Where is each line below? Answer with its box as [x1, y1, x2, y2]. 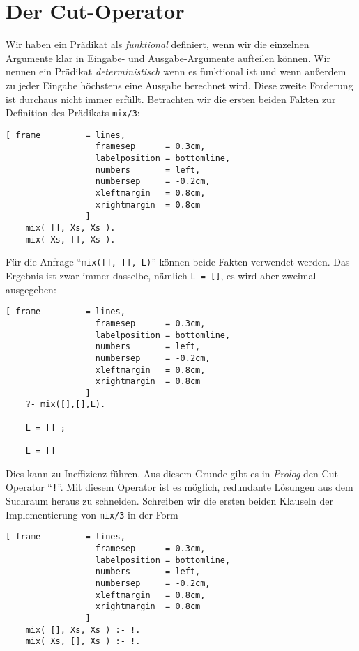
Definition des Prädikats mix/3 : [6, 105, 140, 120]
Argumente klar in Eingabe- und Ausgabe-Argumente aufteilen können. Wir [6, 50, 330, 65]
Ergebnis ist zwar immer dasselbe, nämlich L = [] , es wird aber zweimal [6, 268, 316, 282]
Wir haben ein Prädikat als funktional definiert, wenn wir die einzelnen [6, 37, 310, 52]
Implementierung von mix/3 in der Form [6, 507, 178, 521]
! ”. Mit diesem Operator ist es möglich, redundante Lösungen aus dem [52, 480, 353, 494]
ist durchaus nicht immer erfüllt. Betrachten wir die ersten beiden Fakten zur [6, 91, 336, 106]
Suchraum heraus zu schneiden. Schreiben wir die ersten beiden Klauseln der [6, 493, 333, 507]
